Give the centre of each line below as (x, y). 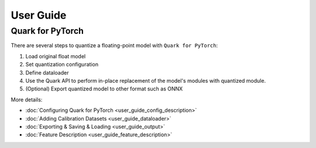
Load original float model (56, 56)
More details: (27, 100)
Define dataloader (47, 72)
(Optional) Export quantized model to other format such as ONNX (104, 89)
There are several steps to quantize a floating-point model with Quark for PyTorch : (114, 45)
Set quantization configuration (62, 65)
